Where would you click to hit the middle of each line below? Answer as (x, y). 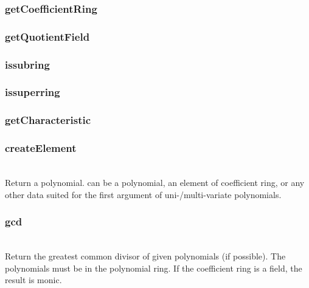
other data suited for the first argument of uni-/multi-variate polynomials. (143, 194)
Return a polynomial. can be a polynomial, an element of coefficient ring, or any (155, 183)
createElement (41, 148)
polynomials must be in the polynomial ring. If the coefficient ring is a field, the (154, 268)
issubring (27, 64)
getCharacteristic (48, 120)
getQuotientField (47, 36)
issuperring (33, 92)
